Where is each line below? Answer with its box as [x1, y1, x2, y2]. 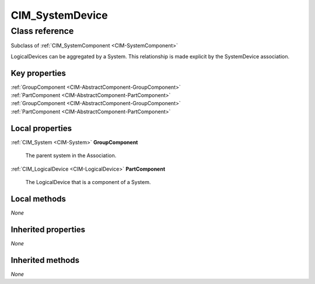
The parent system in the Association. [25, 152, 117, 159]
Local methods [10, 193, 66, 204]
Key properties [10, 68, 66, 78]
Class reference [10, 26, 74, 36]
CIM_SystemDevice [10, 9, 108, 22]
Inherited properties [10, 224, 86, 234]
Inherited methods [10, 255, 80, 265]
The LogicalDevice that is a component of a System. [25, 178, 151, 185]
